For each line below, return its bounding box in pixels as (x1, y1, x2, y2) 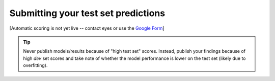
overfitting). (23, 62, 48, 68)
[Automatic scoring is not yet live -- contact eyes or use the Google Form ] (9, 25, 165, 31)
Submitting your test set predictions (9, 8, 166, 19)
